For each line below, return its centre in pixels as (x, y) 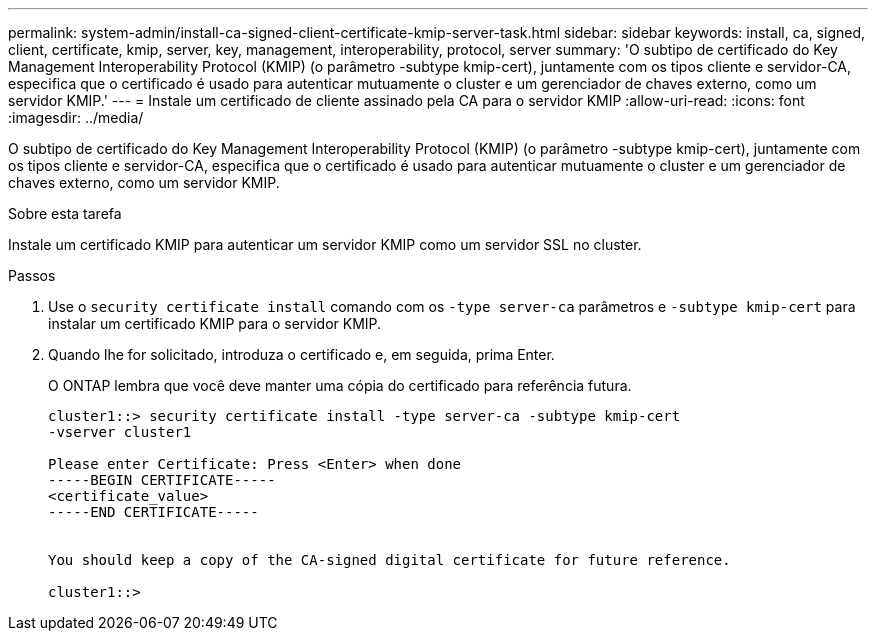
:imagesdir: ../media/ (76, 117)
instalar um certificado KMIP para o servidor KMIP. (215, 323)
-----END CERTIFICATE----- (153, 512)
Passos (32, 275)
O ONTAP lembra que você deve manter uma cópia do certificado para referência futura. (340, 385)
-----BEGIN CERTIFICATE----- (162, 480)
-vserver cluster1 (120, 432)
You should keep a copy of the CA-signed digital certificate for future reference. (389, 560)
